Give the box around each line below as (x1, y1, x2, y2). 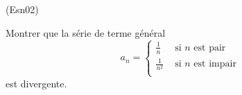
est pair (193, 42, 226, 53)
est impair (193, 59, 236, 69)
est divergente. (6, 76, 67, 90)
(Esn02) (6, 2, 39, 16)
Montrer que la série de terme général (6, 25, 166, 40)
